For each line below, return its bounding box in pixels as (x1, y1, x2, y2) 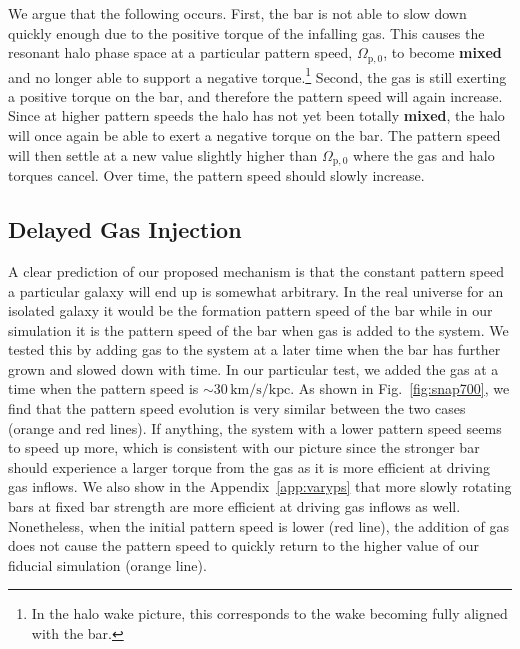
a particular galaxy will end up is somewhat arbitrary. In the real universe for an (8, 280, 504, 301)
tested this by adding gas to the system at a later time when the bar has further (8, 339, 501, 360)
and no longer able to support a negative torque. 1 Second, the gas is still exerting (8, 63, 507, 87)
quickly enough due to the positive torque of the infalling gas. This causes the (8, 22, 485, 43)
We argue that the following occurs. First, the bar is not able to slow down (8, 3, 467, 23)
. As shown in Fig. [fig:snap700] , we (290, 378, 510, 399)
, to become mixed (383, 42, 502, 63)
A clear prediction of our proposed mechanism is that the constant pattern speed (8, 260, 505, 281)
